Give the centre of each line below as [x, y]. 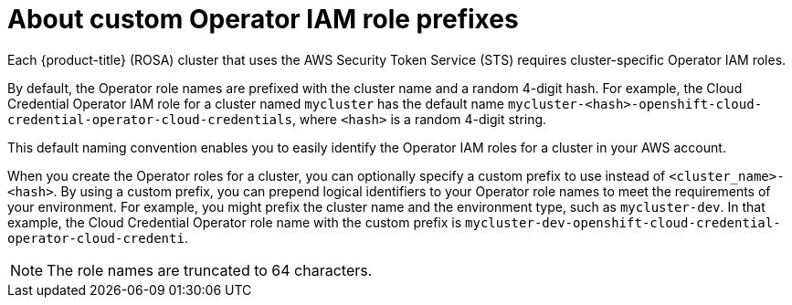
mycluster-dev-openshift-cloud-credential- [623, 222]
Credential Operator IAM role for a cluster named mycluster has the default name [256, 103]
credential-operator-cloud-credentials [150, 119]
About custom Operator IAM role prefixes [263, 19]
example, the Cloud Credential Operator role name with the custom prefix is [235, 222]
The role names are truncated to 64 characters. [210, 270]
